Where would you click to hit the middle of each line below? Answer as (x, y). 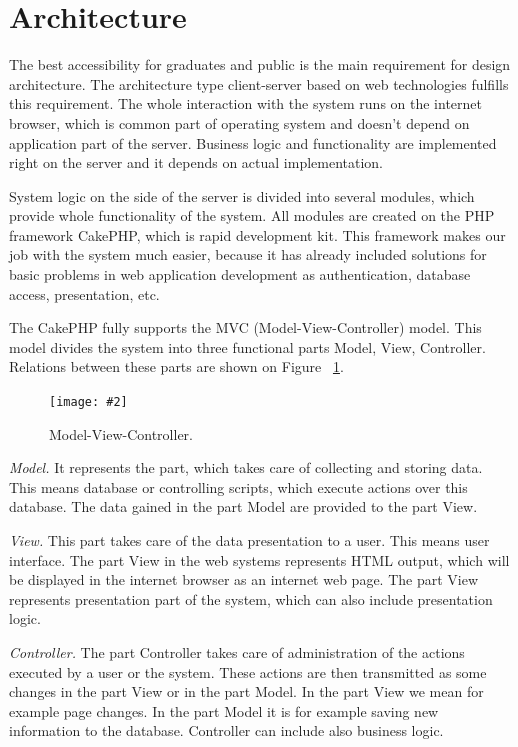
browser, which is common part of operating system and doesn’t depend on (239, 122)
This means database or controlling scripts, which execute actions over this (238, 486)
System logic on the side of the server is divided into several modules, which (242, 195)
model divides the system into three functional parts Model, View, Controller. (247, 346)
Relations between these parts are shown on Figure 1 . (176, 366)
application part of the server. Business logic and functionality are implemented (253, 142)
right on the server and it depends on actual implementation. (196, 162)
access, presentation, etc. (84, 293)
